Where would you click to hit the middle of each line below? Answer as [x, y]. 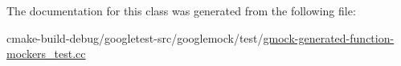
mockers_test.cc [46, 54]
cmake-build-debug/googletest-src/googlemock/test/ [135, 37]
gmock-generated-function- [329, 37]
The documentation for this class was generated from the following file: [181, 10]
